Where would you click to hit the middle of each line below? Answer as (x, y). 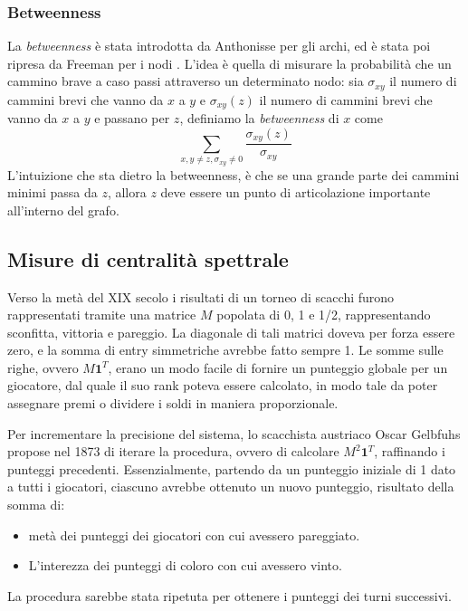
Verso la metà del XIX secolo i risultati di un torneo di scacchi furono (201, 296)
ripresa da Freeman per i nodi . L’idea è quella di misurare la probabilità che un (229, 63)
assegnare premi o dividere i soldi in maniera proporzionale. (173, 403)
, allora (127, 192)
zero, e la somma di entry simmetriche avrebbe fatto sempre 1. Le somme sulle (225, 350)
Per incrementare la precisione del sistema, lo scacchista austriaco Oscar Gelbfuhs (234, 433)
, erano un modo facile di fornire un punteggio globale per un (278, 367)
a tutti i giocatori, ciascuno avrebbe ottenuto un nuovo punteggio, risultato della (231, 487)
